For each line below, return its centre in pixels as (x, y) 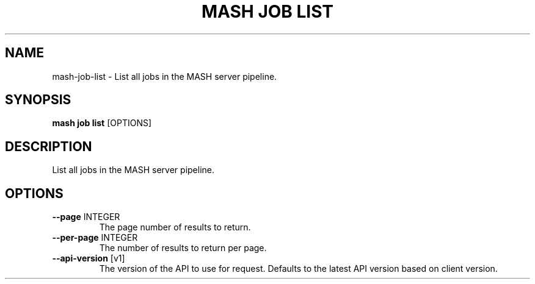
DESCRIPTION (49, 146)
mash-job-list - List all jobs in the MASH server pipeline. (165, 76)
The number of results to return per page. (183, 248)
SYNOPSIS (38, 100)
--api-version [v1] (89, 258)
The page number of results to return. (175, 227)
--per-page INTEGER (95, 238)
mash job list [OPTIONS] (102, 123)
